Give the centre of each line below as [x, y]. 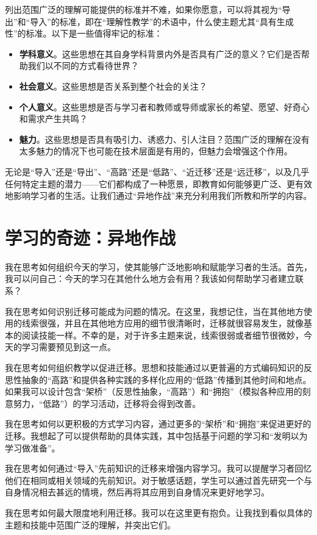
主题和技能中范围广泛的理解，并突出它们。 [90, 524]
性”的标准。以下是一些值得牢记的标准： [84, 33]
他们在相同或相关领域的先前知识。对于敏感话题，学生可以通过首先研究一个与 [158, 480]
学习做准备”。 [33, 447]
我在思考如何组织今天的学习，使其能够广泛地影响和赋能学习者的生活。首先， [158, 266]
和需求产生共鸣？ [53, 119]
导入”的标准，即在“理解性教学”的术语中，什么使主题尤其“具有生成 [162, 21]
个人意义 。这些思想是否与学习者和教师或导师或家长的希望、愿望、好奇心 [164, 106]
